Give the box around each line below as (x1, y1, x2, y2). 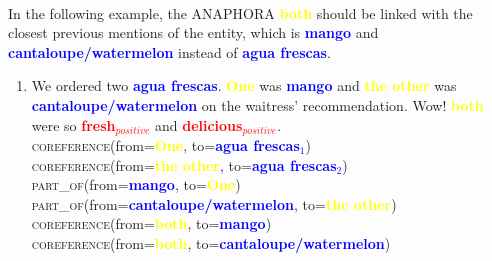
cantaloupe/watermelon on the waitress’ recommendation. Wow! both (31, 94, 484, 115)
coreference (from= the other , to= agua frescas (31, 154, 337, 175)
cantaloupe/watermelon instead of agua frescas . (8, 41, 331, 62)
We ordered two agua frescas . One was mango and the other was (31, 75, 457, 96)
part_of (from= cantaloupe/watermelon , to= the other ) (31, 193, 397, 214)
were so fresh (31, 114, 116, 135)
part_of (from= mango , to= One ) (31, 174, 241, 195)
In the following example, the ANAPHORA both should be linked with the (8, 2, 473, 23)
